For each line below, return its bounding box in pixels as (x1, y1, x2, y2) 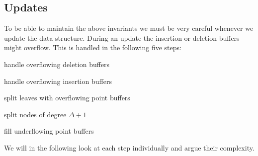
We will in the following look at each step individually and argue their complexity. (4, 142, 255, 153)
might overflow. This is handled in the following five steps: (4, 42, 181, 53)
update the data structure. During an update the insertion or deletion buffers (4, 32, 240, 43)
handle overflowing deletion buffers (4, 59, 110, 69)
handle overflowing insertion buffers (4, 76, 112, 86)
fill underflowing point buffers (4, 126, 94, 136)
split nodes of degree (4, 109, 67, 119)
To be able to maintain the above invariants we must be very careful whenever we (4, 23, 254, 33)
